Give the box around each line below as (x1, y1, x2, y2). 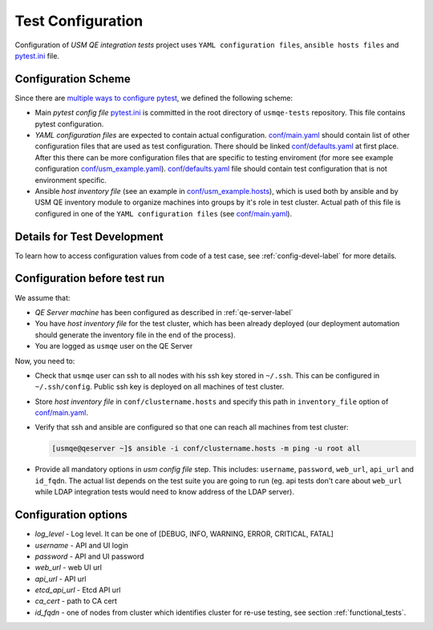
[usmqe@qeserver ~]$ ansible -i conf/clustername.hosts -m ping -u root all (51, 444, 361, 453)
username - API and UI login (34, 540, 128, 550)
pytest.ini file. (14, 50, 60, 60)
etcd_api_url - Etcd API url (34, 585, 121, 595)
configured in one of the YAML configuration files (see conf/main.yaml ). (34, 208, 293, 218)
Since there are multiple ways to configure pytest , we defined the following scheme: (14, 93, 293, 103)
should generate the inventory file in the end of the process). (34, 329, 236, 340)
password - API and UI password (34, 551, 144, 561)
